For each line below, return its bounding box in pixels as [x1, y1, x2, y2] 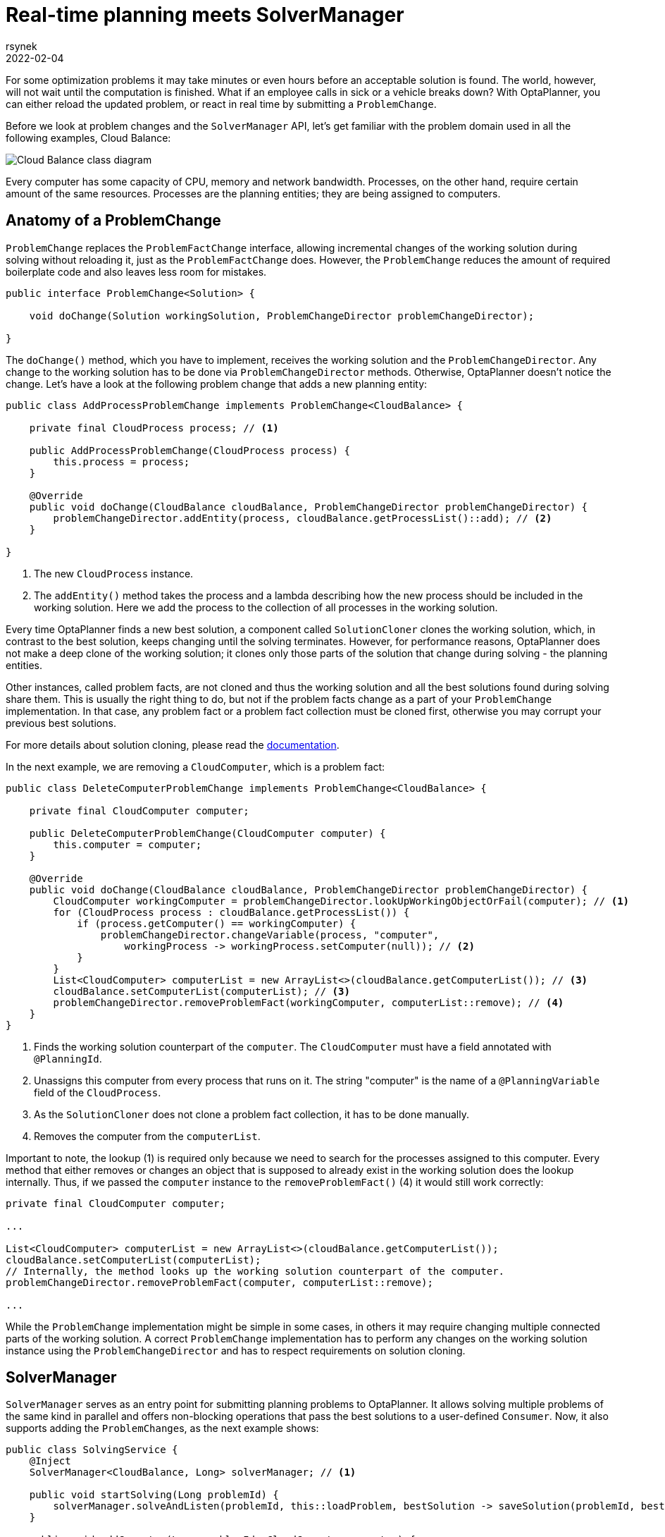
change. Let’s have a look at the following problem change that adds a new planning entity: [6, 377, 428, 390]
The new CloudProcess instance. [34, 567, 194, 580]
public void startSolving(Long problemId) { [29, 1489, 279, 1501]
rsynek [6, 39, 37, 52]
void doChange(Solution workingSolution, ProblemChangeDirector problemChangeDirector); [29, 310, 535, 322]
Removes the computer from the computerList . [34, 1129, 261, 1142]
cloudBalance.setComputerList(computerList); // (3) [53, 985, 350, 997]
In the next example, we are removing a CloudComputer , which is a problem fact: [6, 760, 385, 773]
